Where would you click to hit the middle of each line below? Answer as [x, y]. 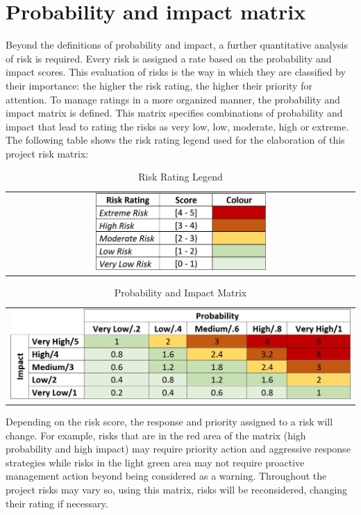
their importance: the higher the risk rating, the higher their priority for [159, 85]
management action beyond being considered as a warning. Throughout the [166, 476]
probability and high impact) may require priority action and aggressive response [178, 449]
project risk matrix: [47, 153]
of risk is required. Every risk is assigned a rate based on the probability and [169, 58]
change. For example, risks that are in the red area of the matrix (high [156, 435]
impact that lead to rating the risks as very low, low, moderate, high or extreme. [177, 126]
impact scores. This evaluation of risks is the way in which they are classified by [176, 72]
